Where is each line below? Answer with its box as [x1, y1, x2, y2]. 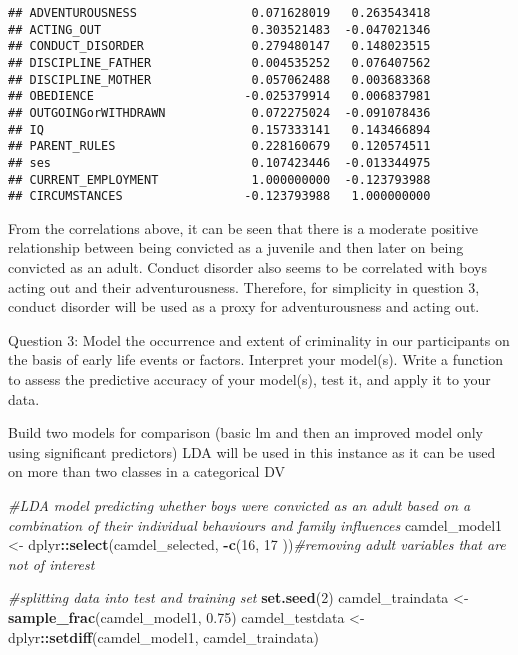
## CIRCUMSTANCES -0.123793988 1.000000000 [8, 189, 431, 204]
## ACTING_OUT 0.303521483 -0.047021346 [8, 22, 431, 37]
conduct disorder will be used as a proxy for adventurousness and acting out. [8, 296, 480, 317]
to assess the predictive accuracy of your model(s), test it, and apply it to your [8, 369, 491, 390]
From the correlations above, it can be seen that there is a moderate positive [8, 217, 479, 238]
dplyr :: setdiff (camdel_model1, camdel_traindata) [8, 626, 319, 647]
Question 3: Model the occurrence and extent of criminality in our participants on [8, 329, 510, 350]
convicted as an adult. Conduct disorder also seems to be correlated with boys [8, 257, 487, 278]
